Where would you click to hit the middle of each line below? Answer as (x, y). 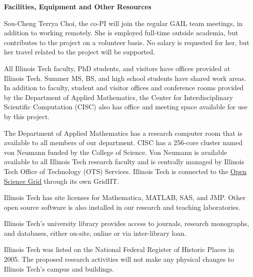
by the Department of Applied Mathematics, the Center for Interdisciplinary (118, 97)
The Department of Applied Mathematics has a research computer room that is (123, 133)
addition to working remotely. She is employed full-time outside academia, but (121, 33)
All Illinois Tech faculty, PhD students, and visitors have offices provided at (117, 68)
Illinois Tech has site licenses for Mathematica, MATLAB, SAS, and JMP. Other (125, 197)
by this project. (27, 116)
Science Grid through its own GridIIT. (62, 181)
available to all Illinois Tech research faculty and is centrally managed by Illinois (124, 162)
